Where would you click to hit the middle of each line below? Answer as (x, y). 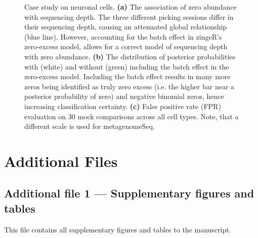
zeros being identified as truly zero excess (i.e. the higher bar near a (130, 86)
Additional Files (61, 161)
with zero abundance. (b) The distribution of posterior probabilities (130, 56)
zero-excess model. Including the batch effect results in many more (127, 76)
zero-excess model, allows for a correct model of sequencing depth (126, 46)
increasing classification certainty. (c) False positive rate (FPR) (123, 106)
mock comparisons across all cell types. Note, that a (158, 116)
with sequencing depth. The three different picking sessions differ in (129, 16)
